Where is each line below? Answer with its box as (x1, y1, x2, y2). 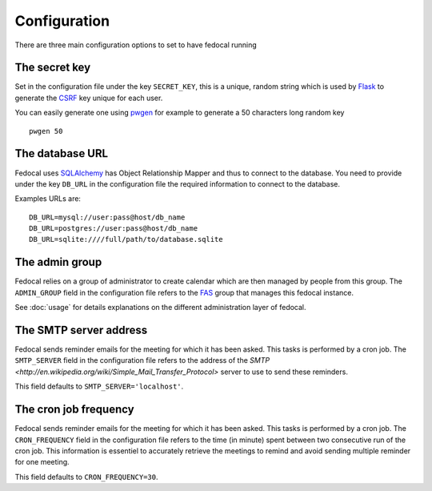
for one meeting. (14, 457, 70, 467)
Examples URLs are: (14, 194, 82, 203)
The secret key (14, 61, 91, 74)
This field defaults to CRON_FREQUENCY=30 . (14, 472, 158, 481)
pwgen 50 (29, 127, 63, 135)
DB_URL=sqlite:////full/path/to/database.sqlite (29, 235, 223, 244)
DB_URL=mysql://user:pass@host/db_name (29, 212, 186, 222)
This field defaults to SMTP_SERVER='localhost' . (14, 381, 184, 392)
